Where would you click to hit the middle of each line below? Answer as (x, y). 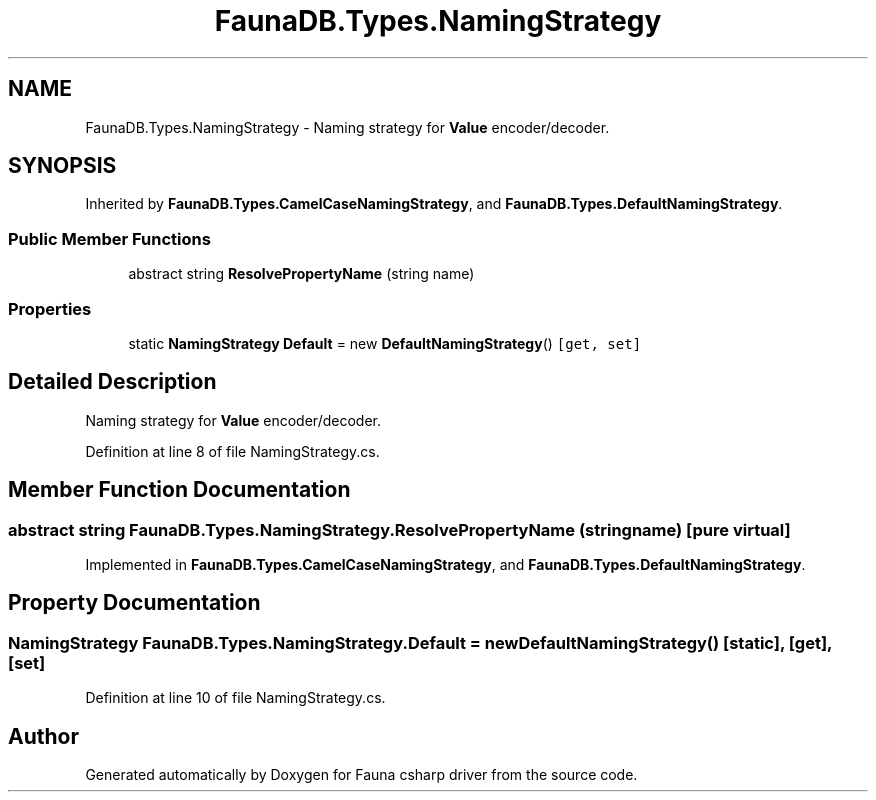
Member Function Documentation (179, 490)
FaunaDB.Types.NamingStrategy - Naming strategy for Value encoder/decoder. (347, 127)
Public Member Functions (109, 238)
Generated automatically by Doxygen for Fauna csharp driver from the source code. (361, 775)
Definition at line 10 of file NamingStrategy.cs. (235, 698)
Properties (50, 308)
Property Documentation (134, 603)
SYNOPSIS (62, 166)
